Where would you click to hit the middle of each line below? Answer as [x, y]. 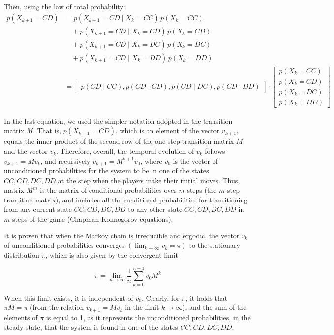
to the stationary [214, 245]
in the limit [142, 307]
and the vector [26, 151]
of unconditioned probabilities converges [64, 245]
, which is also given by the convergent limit [112, 254]
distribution [22, 254]
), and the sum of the [215, 307]
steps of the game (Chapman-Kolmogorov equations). [92, 219]
